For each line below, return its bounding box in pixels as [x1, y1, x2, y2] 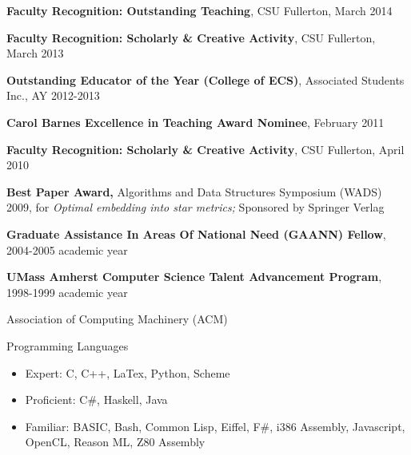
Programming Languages [6, 337, 129, 354]
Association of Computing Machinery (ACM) [6, 311, 228, 327]
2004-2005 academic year [6, 241, 128, 258]
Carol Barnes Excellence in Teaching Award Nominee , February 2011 [6, 113, 385, 130]
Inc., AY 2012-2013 [6, 87, 100, 104]
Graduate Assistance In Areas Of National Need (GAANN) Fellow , [6, 225, 386, 242]
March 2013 [6, 45, 64, 61]
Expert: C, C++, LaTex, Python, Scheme [25, 364, 230, 381]
